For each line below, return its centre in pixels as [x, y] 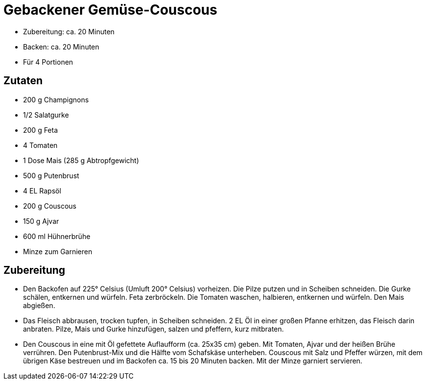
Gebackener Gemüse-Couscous [110, 10]
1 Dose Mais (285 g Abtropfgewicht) [81, 160]
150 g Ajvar [41, 221]
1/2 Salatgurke [46, 115]
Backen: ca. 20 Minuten [61, 47]
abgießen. [39, 306]
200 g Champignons [56, 99]
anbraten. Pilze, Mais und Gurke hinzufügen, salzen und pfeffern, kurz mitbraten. [154, 329]
